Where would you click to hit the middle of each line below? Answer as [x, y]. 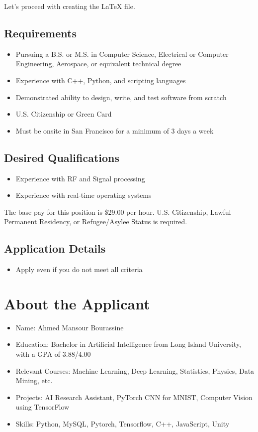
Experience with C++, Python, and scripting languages [101, 80]
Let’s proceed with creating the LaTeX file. [70, 6]
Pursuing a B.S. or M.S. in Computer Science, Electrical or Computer [122, 54]
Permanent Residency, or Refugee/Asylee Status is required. [96, 221]
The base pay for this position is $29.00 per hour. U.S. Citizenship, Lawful [118, 212]
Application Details [55, 248]
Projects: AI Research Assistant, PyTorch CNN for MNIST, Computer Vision [134, 397]
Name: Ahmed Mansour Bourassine [70, 327]
